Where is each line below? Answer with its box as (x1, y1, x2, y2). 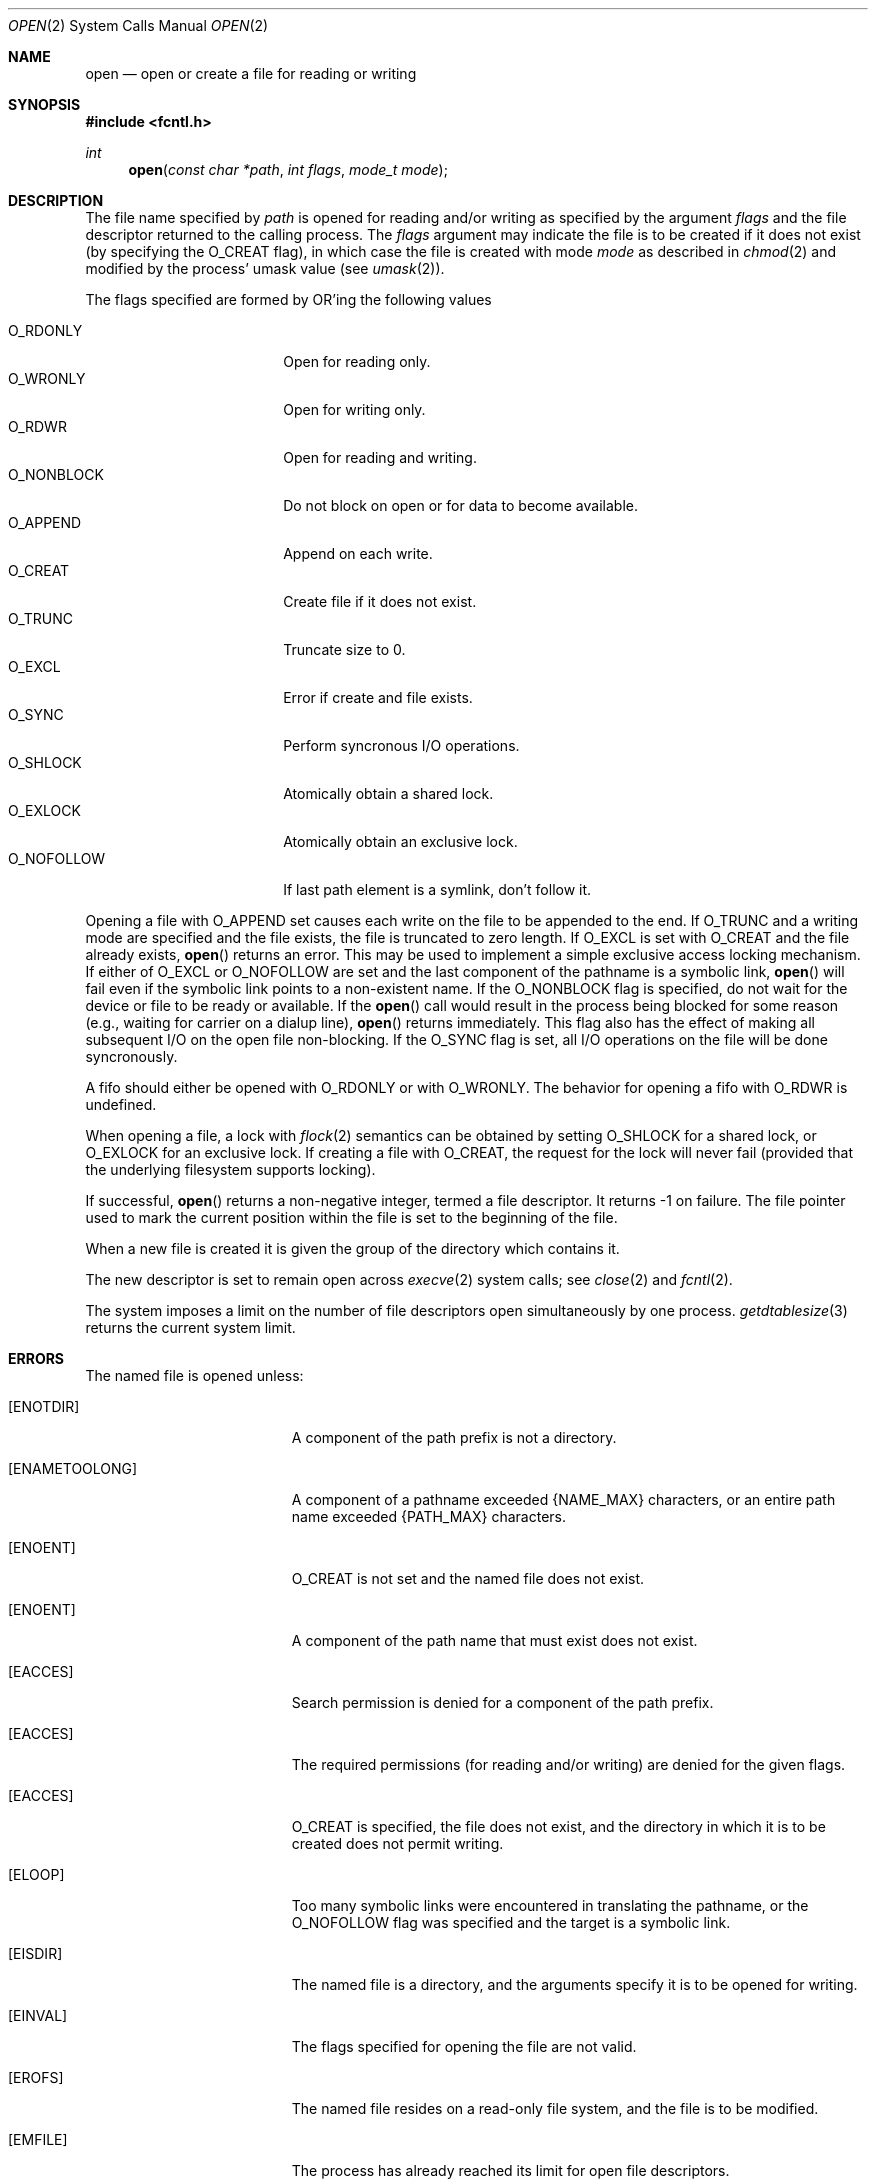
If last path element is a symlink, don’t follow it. (283, 881, 592, 898)
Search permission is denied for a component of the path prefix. (291, 1694, 714, 1711)
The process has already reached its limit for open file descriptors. (291, 2162, 730, 2179)
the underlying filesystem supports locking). (85, 1161, 376, 1178)
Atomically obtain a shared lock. (283, 785, 494, 802)
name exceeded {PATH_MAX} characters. (291, 1508, 567, 1525)
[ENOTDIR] (8, 1398, 80, 1415)
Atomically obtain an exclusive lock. (283, 833, 518, 850)
